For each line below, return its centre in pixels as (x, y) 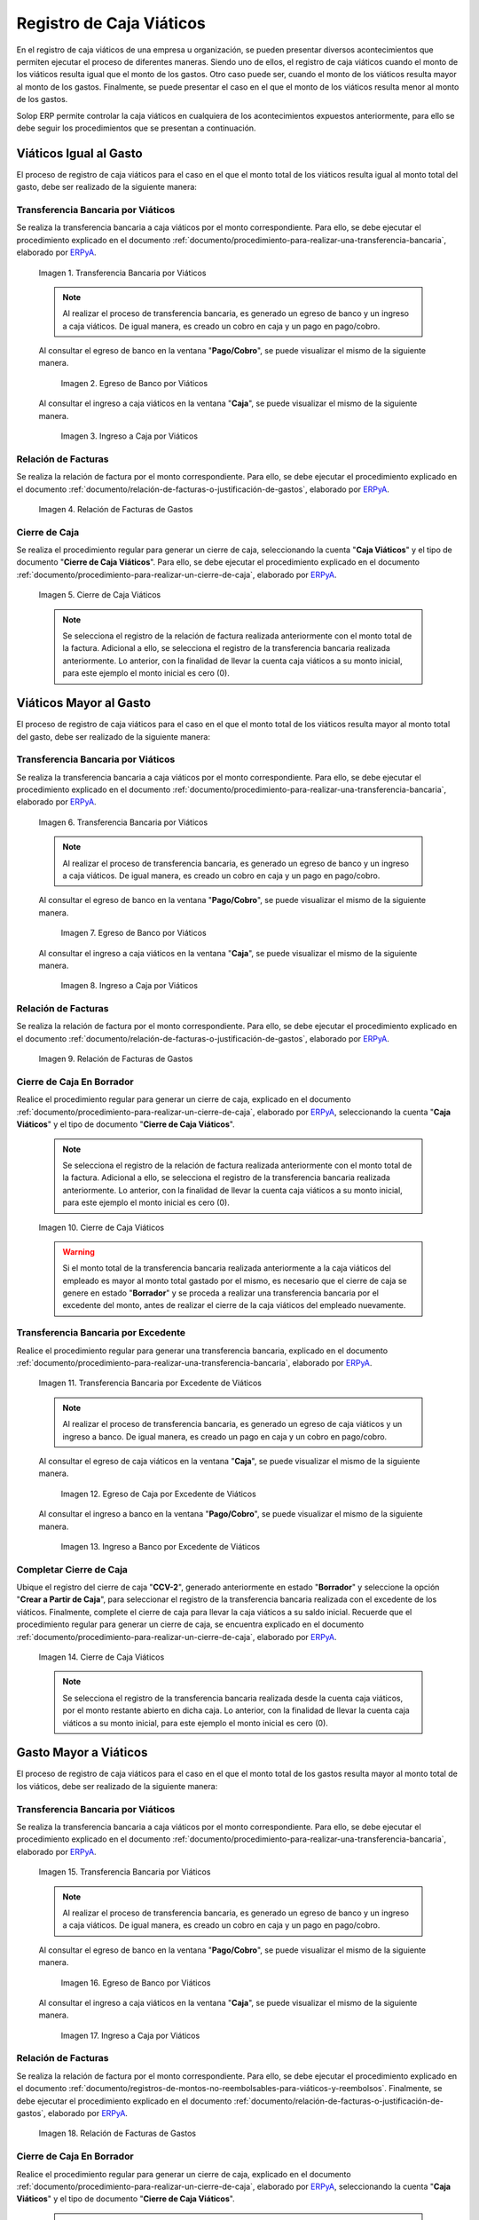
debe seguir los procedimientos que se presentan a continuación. (136, 128)
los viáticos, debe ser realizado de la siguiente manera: (117, 1786)
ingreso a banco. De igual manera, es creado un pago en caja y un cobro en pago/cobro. (225, 1436)
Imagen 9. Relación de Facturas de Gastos (116, 1059)
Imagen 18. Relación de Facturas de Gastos (118, 2133)
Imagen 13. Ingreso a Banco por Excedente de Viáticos (161, 1546)
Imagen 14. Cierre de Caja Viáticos (102, 1657)
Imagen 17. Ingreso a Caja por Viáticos (130, 2035)
